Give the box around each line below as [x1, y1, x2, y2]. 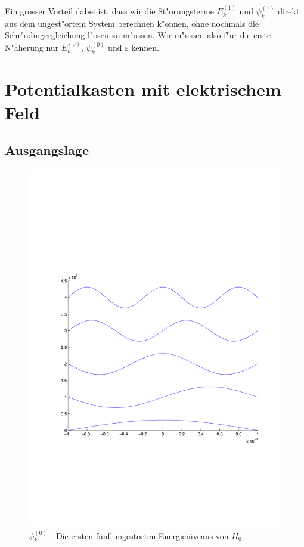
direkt [278, 4, 300, 17]
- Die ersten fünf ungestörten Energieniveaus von [50, 529, 229, 542]
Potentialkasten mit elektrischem [5, 76, 281, 101]
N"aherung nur [5, 41, 59, 53]
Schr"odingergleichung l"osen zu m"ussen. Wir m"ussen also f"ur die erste [5, 29, 271, 41]
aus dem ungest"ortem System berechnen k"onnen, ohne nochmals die [5, 17, 259, 29]
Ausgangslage [5, 141, 89, 159]
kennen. [131, 41, 159, 53]
